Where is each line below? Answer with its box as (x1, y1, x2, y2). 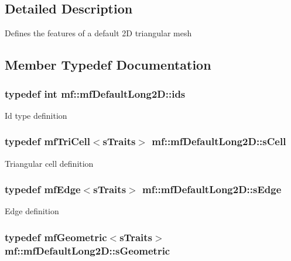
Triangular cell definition (5, 157, 94, 169)
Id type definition (5, 109, 67, 121)
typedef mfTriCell (5, 134, 90, 149)
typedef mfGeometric (5, 229, 107, 244)
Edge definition (5, 205, 59, 217)
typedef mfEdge (5, 182, 81, 197)
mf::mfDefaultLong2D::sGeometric (5, 243, 170, 257)
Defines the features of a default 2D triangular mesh (5, 27, 192, 39)
